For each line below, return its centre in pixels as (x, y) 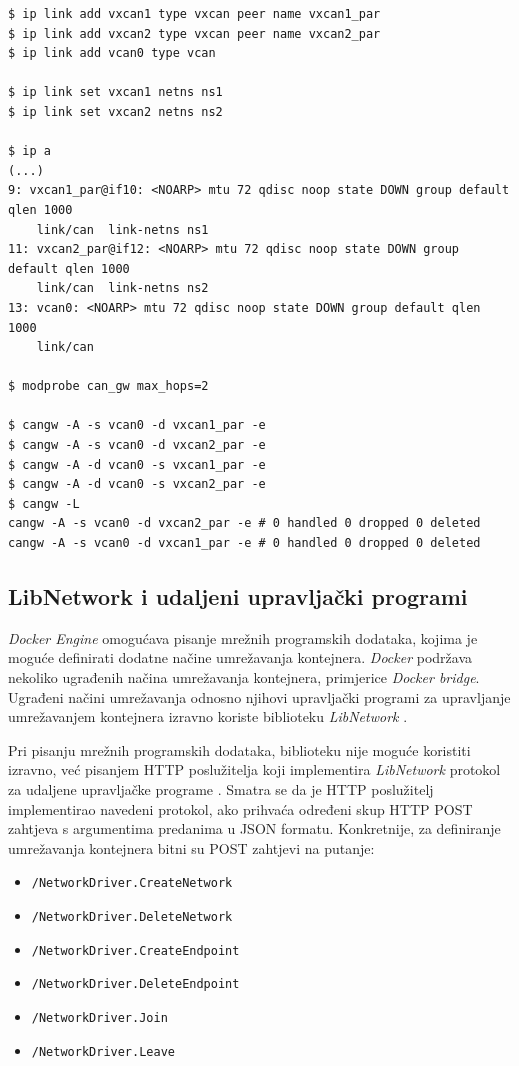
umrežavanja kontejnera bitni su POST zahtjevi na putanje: (191, 847)
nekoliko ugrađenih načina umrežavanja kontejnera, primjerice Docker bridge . (244, 677)
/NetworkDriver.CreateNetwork (132, 883)
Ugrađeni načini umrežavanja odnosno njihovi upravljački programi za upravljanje (259, 696)
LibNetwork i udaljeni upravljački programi (238, 596)
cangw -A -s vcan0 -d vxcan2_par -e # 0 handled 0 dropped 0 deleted (244, 523)
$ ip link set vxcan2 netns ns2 (115, 111)
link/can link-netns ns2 (122, 288)
